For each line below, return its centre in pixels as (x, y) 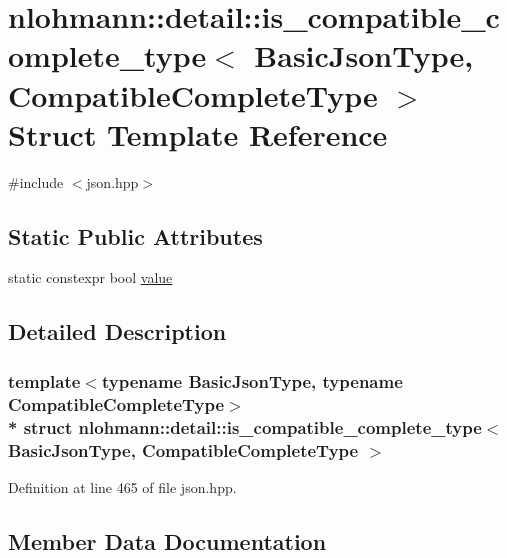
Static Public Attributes (135, 235)
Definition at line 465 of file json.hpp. (122, 486)
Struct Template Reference (198, 133)
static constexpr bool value (90, 277)
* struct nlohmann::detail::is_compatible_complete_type (245, 426)
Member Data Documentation (167, 540)
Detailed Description (117, 331)
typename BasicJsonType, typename (252, 380)
